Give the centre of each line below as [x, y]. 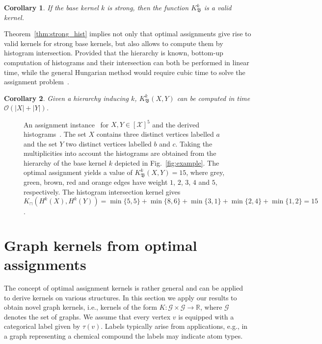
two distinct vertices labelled [108, 143]
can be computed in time [214, 98]
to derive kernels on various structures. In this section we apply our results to [121, 297]
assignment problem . [37, 82]
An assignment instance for [66, 124]
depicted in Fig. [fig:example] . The [167, 162]
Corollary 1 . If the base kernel [51, 7]
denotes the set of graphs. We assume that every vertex [87, 316]
